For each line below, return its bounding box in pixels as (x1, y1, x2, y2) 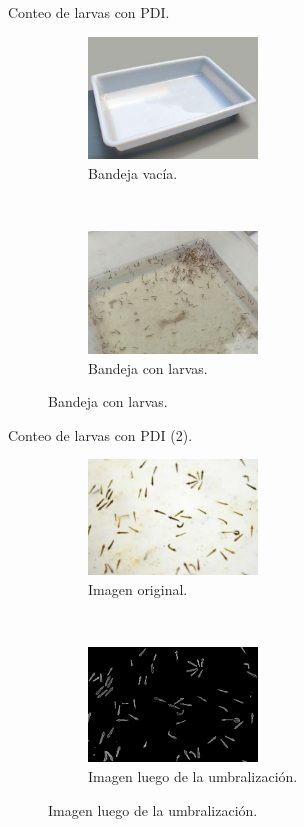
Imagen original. (88, 578, 188, 599)
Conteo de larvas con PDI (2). (8, 424, 193, 445)
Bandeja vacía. (88, 162, 178, 183)
